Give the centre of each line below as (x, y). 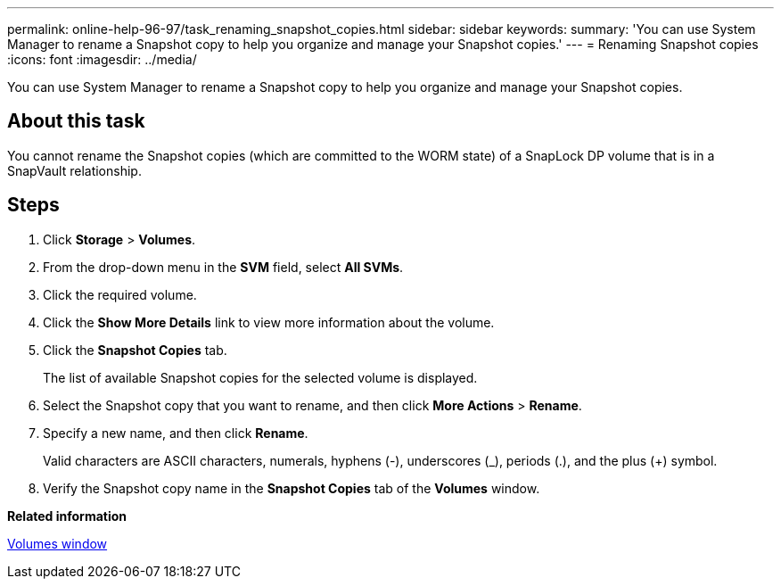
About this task (76, 121)
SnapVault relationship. (74, 170)
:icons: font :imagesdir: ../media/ (102, 59)
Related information (67, 516)
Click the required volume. (120, 294)
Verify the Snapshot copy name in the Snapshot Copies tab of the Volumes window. (292, 488)
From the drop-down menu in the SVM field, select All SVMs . (223, 267)
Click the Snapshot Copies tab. (135, 350)
